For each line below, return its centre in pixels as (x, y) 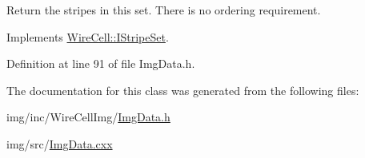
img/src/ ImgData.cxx (60, 143)
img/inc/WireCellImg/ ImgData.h (88, 117)
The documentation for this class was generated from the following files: (183, 90)
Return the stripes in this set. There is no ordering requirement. (164, 10)
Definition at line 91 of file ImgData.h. (101, 63)
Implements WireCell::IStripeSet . (88, 36)
